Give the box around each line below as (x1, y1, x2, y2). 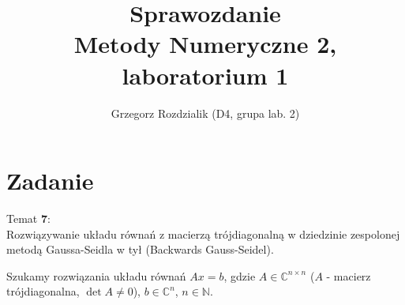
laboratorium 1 (122, 58, 289, 91)
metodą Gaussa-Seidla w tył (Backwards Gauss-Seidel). (6, 241, 274, 258)
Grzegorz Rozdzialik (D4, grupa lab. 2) (111, 104, 300, 121)
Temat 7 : (6, 210, 51, 227)
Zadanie (6, 164, 94, 197)
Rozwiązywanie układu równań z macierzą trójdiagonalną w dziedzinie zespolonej (6, 225, 400, 242)
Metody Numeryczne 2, (73, 28, 337, 60)
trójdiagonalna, (6, 283, 80, 299)
